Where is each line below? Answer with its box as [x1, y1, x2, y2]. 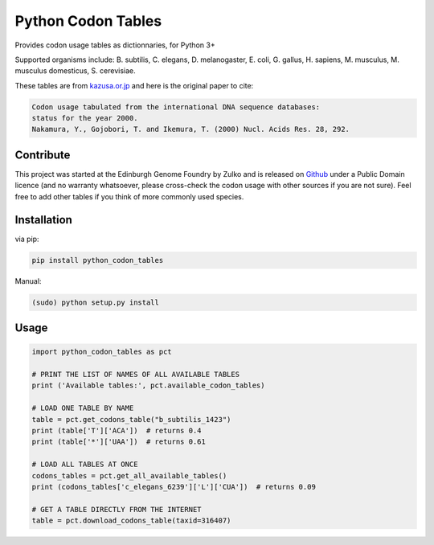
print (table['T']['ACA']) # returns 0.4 [31, 426, 202, 435]
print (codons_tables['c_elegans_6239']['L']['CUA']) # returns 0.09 [31, 482, 317, 491]
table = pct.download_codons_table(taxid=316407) [31, 516, 231, 526]
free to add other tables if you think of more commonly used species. [14, 191, 244, 201]
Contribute [14, 148, 71, 162]
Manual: [14, 276, 42, 285]
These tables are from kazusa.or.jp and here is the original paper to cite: [14, 80, 254, 90]
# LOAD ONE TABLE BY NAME [31, 404, 134, 413]
